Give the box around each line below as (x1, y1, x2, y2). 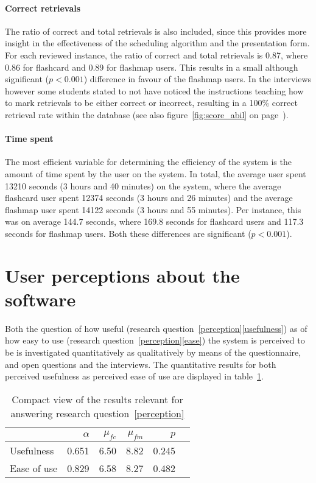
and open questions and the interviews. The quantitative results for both (5, 358, 276, 370)
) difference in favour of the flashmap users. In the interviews (83, 72, 312, 85)
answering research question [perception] (10, 406, 184, 420)
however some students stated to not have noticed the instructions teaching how (5, 84, 304, 97)
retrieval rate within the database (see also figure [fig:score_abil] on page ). (5, 108, 289, 121)
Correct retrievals (5, 1, 81, 14)
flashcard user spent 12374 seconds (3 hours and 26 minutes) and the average (5, 191, 293, 204)
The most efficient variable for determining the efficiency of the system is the (5, 155, 292, 168)
